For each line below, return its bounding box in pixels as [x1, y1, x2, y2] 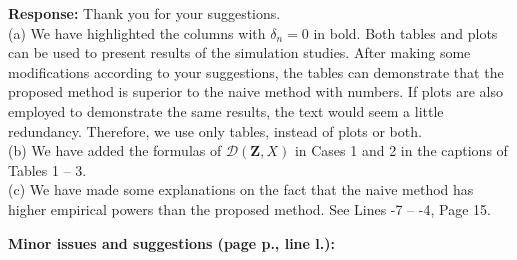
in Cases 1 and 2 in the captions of [294, 140, 508, 161]
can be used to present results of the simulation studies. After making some [8, 42, 471, 63]
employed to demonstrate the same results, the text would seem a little [8, 100, 444, 121]
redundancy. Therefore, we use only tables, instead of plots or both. [8, 120, 422, 141]
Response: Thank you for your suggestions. [8, 3, 281, 23]
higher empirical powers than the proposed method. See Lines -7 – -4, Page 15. [8, 198, 491, 219]
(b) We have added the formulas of [8, 140, 222, 161]
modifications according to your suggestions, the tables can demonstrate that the [8, 61, 504, 82]
